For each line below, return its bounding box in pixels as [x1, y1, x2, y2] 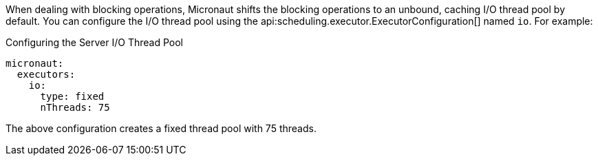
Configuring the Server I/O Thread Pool [6, 36, 183, 48]
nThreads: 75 [40, 102, 110, 113]
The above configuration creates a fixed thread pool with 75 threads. [6, 122, 317, 134]
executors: [17, 69, 76, 80]
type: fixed [40, 91, 105, 102]
